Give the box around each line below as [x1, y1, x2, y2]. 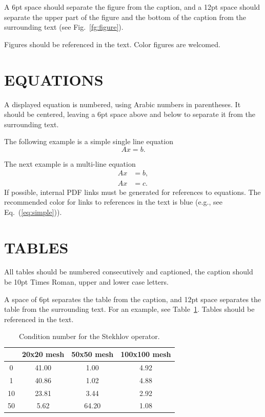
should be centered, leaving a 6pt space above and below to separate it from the [4, 109, 255, 120]
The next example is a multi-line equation [4, 158, 136, 169]
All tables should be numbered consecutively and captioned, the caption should [4, 266, 253, 277]
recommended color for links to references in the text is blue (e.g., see [4, 196, 222, 207]
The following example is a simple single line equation [4, 136, 173, 147]
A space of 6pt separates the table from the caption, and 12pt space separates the [4, 293, 261, 304]
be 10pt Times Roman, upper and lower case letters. [4, 276, 169, 287]
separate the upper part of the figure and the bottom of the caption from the [4, 11, 247, 22]
